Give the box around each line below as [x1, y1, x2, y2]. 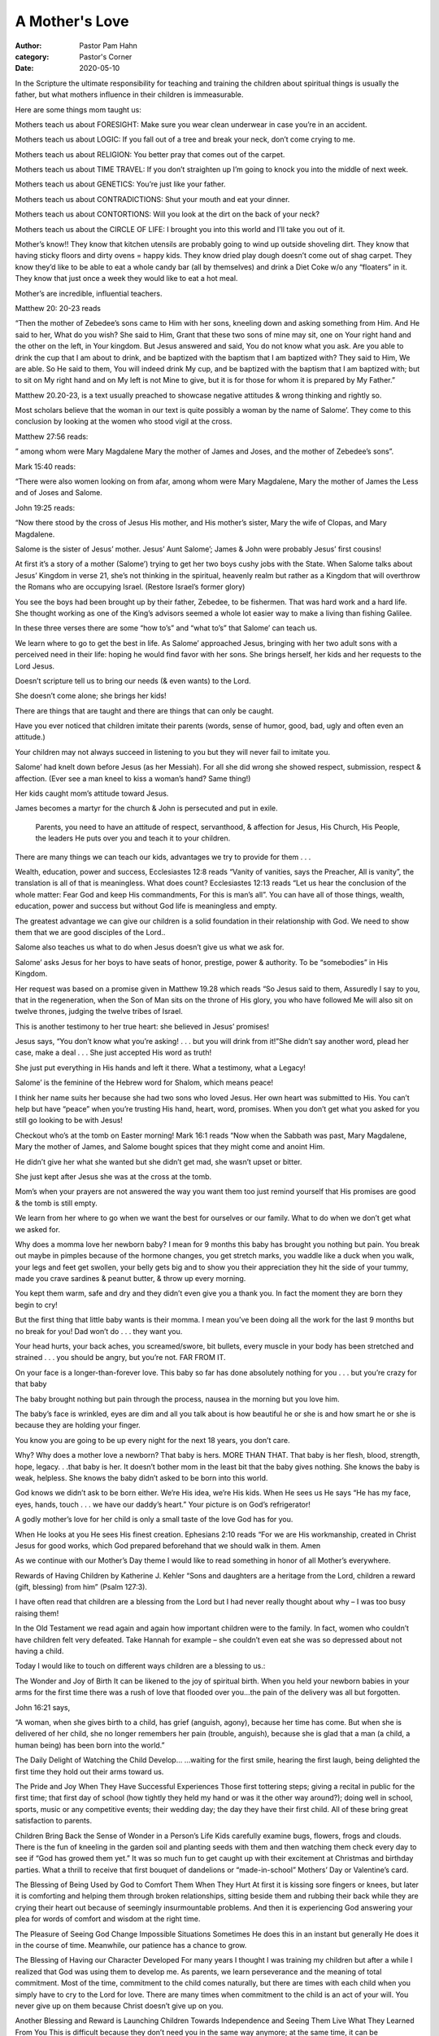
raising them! [15, 1608, 59, 1618]
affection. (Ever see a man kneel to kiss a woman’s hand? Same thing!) [15, 774, 251, 783]
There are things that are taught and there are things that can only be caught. [15, 705, 274, 716]
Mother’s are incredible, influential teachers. [15, 288, 163, 298]
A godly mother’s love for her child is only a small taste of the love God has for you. [15, 1515, 293, 1525]
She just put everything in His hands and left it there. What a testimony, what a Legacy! [15, 1063, 306, 1073]
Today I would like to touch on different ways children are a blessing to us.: [15, 1661, 266, 1671]
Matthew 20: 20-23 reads [15, 303, 102, 313]
